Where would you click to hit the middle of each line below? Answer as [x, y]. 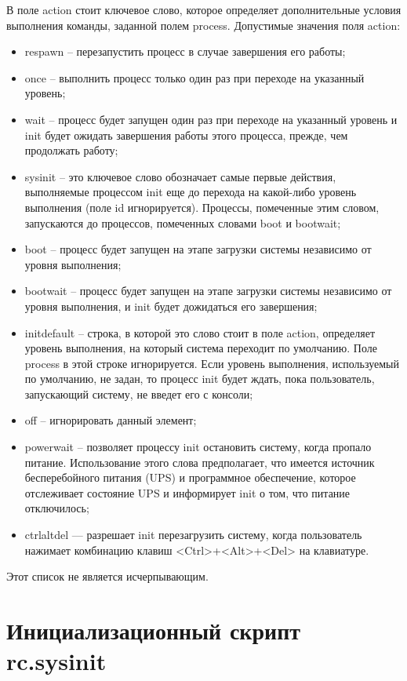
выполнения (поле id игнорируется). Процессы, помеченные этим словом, [202, 207]
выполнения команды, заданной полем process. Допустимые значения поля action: [203, 25]
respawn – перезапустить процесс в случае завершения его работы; [185, 51]
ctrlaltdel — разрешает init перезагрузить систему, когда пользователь [193, 535]
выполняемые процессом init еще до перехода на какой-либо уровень [191, 192]
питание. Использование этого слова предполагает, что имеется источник [200, 462]
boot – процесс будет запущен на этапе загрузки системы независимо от [198, 249]
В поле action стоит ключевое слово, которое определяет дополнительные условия [204, 9]
